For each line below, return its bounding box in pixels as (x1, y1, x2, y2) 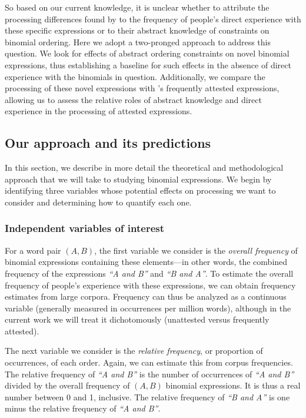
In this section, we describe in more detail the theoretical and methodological (5, 161, 284, 174)
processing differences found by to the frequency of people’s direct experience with (5, 12, 301, 25)
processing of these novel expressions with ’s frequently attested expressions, (5, 82, 280, 94)
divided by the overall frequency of (5, 379, 130, 392)
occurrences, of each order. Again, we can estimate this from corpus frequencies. (5, 356, 293, 369)
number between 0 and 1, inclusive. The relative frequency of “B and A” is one (5, 390, 290, 403)
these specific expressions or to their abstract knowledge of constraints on (5, 24, 270, 37)
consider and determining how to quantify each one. (5, 195, 192, 208)
